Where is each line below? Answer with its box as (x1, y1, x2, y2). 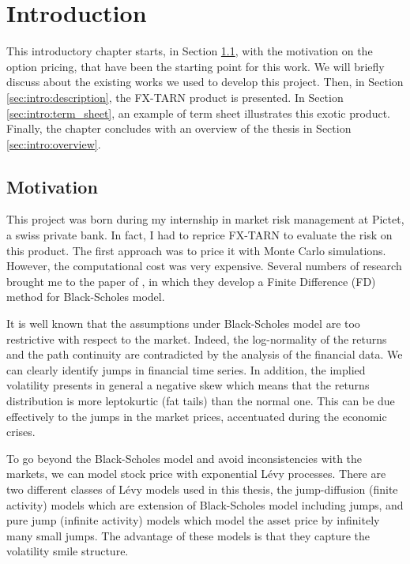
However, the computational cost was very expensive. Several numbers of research (6, 258, 402, 274)
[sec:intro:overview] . (6, 135, 101, 152)
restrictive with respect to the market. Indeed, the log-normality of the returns (6, 330, 387, 347)
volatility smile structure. (6, 543, 129, 559)
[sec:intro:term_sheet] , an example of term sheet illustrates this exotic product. (6, 104, 390, 121)
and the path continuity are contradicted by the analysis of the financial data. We (6, 346, 403, 363)
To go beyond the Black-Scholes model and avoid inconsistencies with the (6, 449, 363, 466)
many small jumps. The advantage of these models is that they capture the (6, 527, 371, 543)
